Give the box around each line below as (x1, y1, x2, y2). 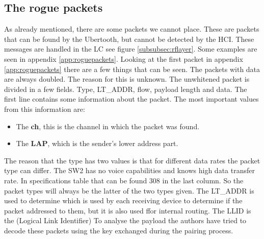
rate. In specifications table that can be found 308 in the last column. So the (4, 175, 244, 185)
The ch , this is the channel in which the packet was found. (16, 121, 200, 131)
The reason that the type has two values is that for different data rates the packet (4, 155, 260, 165)
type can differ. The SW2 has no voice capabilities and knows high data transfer (4, 165, 255, 176)
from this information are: (4, 103, 85, 114)
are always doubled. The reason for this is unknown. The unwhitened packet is (4, 74, 250, 84)
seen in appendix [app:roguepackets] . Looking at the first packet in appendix (4, 53, 243, 64)
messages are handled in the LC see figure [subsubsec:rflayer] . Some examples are (4, 43, 257, 54)
